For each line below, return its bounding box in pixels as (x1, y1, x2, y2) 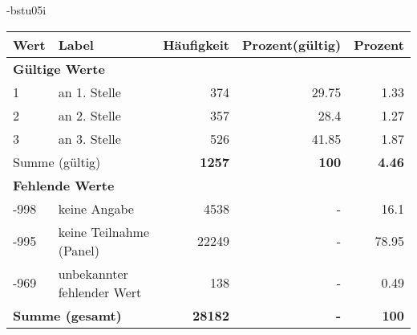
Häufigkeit (163, 35, 230, 54)
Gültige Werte (13, 59, 105, 78)
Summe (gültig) (13, 152, 101, 171)
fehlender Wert (58, 282, 142, 301)
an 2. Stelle (58, 105, 121, 125)
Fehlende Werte (13, 175, 115, 194)
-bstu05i (6, 2, 47, 18)
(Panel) (58, 240, 100, 259)
